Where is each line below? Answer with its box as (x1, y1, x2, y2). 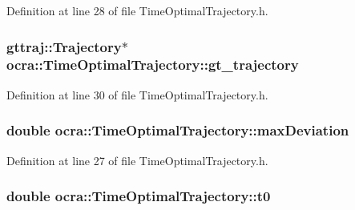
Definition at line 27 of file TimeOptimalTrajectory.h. (6, 151, 268, 168)
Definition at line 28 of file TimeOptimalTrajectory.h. (6, 2, 268, 18)
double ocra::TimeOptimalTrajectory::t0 (6, 186, 271, 206)
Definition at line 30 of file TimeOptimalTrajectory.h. (6, 86, 268, 103)
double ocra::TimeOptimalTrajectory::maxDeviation (6, 120, 349, 140)
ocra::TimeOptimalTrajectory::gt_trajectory (6, 55, 299, 75)
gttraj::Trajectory (6, 36, 122, 56)
